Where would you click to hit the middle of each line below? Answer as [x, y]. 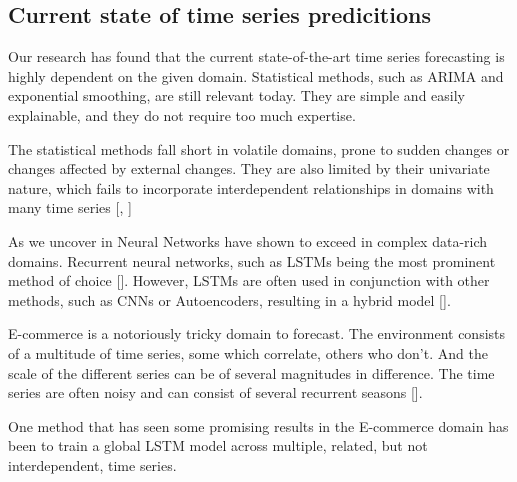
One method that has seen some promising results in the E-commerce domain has [258, 425]
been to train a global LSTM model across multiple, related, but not [218, 445]
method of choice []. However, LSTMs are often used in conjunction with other [249, 280]
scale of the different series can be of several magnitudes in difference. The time [251, 372]
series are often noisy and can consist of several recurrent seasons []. [215, 392]
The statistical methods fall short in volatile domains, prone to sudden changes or [259, 148]
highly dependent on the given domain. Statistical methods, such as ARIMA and [256, 75]
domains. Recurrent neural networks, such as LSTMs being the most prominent [252, 260]
